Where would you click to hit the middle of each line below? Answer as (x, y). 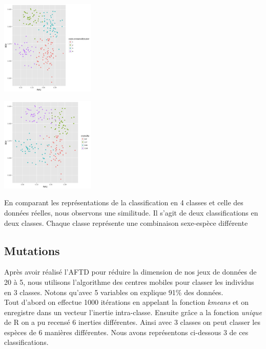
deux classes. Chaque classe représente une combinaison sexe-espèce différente (126, 222)
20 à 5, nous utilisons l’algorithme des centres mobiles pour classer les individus (129, 282)
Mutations (32, 250)
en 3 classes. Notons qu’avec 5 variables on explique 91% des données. (114, 292)
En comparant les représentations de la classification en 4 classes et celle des (124, 202)
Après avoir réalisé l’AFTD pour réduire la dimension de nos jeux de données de (130, 272)
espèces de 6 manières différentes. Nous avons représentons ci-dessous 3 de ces (126, 332)
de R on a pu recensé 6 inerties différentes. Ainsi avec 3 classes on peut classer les (132, 322)
